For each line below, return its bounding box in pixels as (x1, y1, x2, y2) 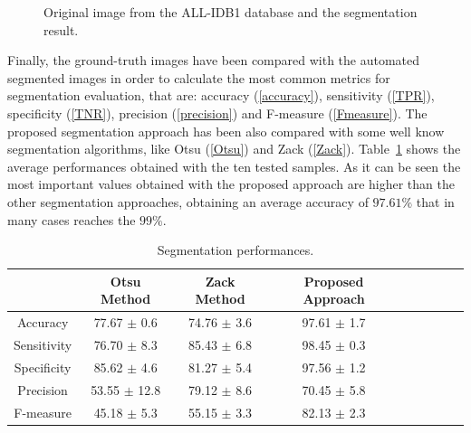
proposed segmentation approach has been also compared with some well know (7, 121, 445, 140)
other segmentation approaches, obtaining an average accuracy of (7, 192, 369, 211)
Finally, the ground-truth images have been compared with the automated (7, 51, 420, 70)
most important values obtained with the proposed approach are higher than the (7, 174, 455, 193)
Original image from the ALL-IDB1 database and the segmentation (43, 3, 418, 21)
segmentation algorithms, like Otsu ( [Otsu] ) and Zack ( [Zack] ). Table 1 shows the (7, 139, 461, 158)
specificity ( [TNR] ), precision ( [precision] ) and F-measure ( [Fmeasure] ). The (7, 103, 428, 122)
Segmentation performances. (157, 240, 314, 259)
